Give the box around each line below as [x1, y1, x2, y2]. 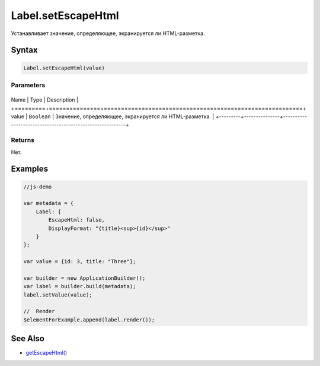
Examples [11, 164, 49, 174]
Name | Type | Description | [11, 96, 78, 103]
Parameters [11, 81, 46, 89]
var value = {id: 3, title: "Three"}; [23, 258, 136, 265]
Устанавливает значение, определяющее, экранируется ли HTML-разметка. [11, 30, 205, 37]
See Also [11, 333, 44, 344]
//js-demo [23, 183, 52, 190]
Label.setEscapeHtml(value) [23, 64, 105, 71]
